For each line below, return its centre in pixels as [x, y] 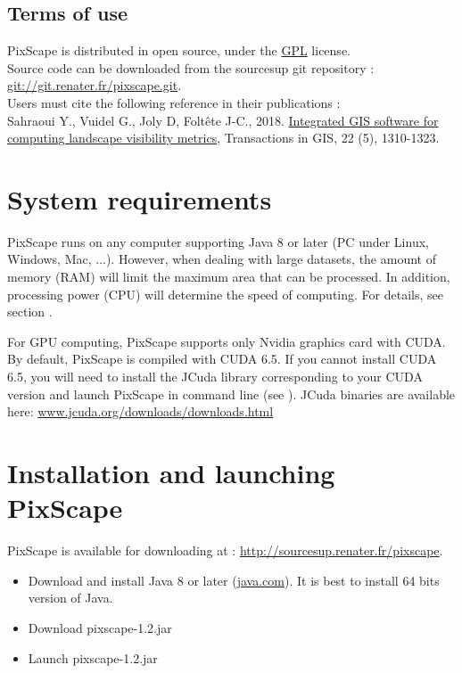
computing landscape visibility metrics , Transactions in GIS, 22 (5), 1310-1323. [223, 138]
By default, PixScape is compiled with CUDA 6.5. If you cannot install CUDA [222, 359]
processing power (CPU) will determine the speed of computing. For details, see [225, 294]
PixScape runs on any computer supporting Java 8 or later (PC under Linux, [218, 241]
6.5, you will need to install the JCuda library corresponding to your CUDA [215, 377]
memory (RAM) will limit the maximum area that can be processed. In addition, [229, 277]
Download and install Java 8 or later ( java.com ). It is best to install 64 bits [234, 580]
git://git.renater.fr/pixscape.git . [95, 85]
